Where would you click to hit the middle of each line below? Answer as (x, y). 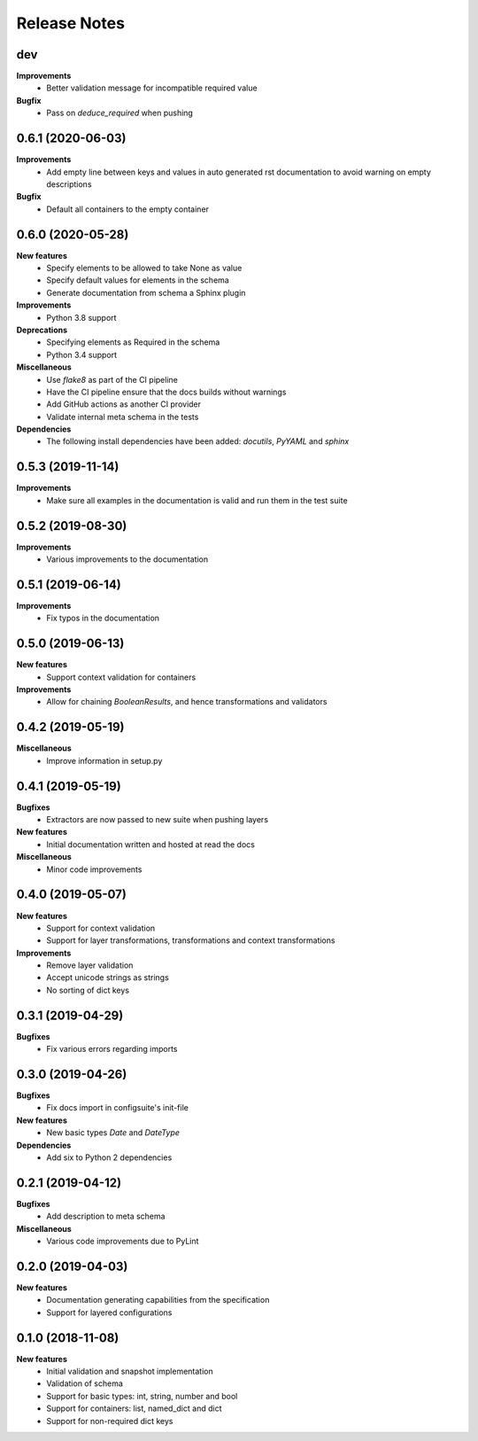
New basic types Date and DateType (113, 1133)
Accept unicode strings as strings (108, 978)
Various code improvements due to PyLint (123, 1242)
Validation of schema (85, 1383)
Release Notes (71, 23)
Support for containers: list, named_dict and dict (134, 1408)
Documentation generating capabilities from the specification (158, 1300)
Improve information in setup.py (104, 760)
